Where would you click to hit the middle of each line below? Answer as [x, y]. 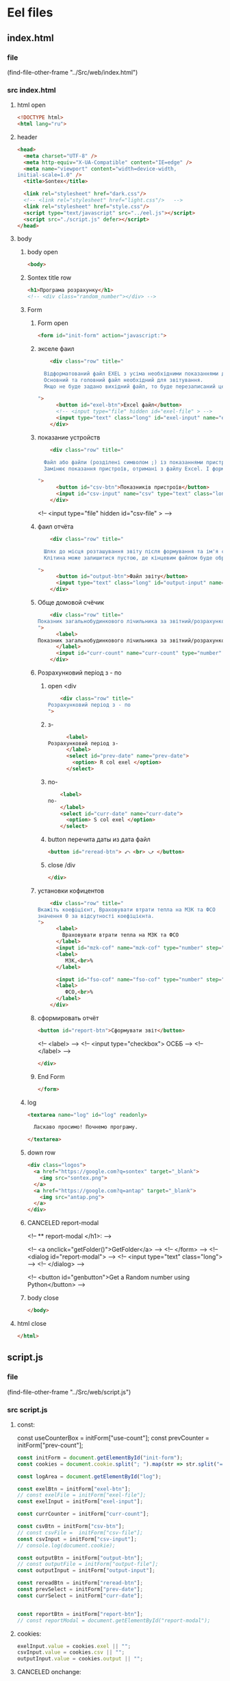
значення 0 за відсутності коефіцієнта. [96, 916]
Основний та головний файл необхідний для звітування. [123, 380]
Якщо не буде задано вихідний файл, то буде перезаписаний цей [136, 386]
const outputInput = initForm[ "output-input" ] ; [86, 1571]
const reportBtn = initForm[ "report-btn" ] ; [80, 1614]
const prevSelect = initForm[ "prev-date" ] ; [80, 1589]
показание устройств [69, 437]
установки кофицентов [71, 891]
